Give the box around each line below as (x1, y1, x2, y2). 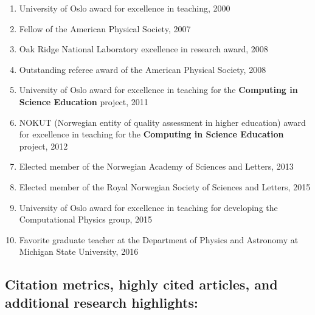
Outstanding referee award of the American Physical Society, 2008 (19, 63, 266, 75)
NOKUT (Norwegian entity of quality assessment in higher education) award (19, 116, 306, 128)
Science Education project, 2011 (19, 95, 148, 108)
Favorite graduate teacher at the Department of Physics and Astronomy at (19, 233, 299, 246)
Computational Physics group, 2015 (19, 213, 152, 226)
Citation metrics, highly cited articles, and (5, 275, 278, 294)
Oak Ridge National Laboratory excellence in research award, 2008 (19, 43, 268, 55)
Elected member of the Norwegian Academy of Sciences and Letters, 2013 (19, 160, 294, 173)
